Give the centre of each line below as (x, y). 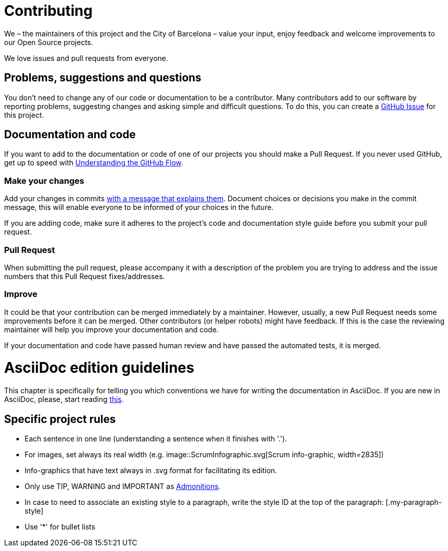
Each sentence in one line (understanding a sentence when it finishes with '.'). (156, 439)
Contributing (48, 11)
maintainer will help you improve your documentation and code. (111, 329)
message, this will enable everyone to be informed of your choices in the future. (139, 207)
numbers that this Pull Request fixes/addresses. (84, 276)
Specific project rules (60, 419)
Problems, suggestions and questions (103, 78)
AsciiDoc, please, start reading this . (64, 399)
